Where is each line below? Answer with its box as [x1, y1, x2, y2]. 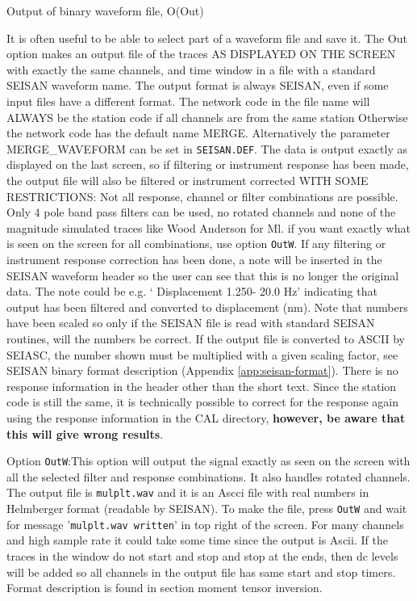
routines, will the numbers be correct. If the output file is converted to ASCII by [6, 330, 405, 347]
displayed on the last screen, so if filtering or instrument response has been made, [6, 156, 409, 173]
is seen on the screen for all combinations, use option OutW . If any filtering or [6, 235, 386, 252]
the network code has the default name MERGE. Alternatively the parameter [6, 124, 390, 141]
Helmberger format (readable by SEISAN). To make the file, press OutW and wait [6, 500, 407, 517]
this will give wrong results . [6, 425, 164, 442]
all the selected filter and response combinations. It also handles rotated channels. [6, 468, 411, 485]
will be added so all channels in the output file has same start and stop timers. [6, 563, 396, 580]
